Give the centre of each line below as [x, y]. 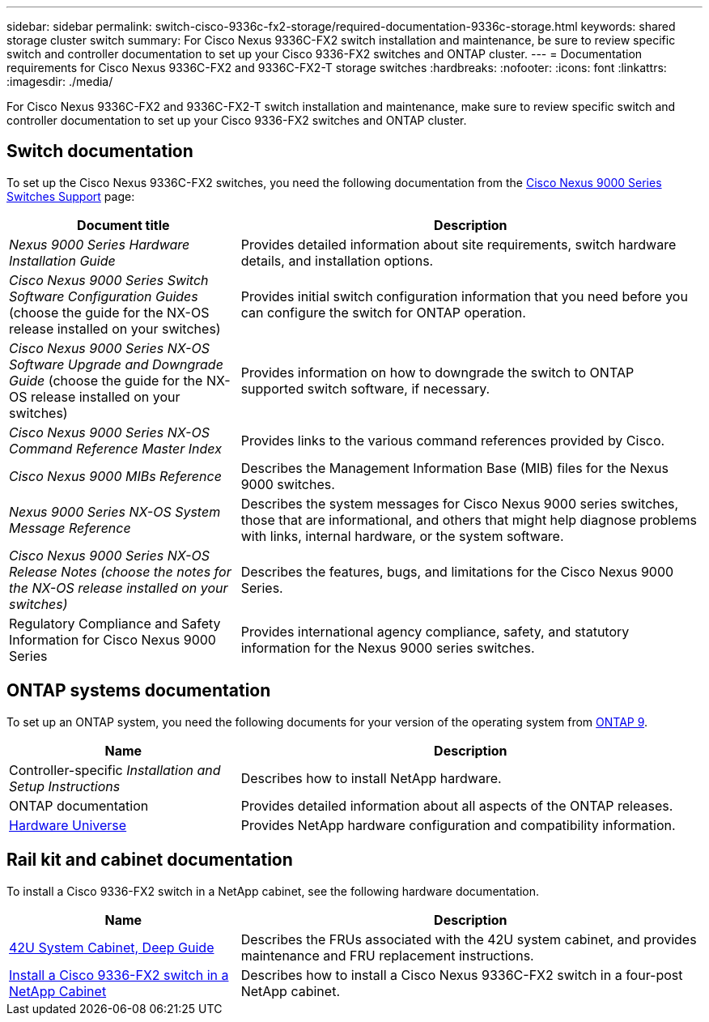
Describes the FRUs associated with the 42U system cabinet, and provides [469, 939]
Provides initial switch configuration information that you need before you [464, 296]
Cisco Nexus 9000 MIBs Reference [115, 476]
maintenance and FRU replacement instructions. [387, 955]
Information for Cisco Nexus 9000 [113, 639]
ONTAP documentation [79, 805]
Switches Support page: [71, 196]
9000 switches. [288, 484]
